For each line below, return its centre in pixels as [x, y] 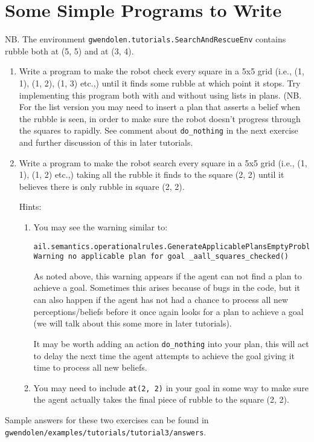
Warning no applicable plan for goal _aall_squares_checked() [161, 257]
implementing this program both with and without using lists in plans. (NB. [160, 95]
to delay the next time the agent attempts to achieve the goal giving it [164, 355]
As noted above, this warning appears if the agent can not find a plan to [168, 275]
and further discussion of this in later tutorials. [106, 142]
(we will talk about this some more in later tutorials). [133, 323]
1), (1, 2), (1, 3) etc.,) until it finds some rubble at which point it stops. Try [160, 83]
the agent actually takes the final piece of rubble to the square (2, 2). [161, 399]
